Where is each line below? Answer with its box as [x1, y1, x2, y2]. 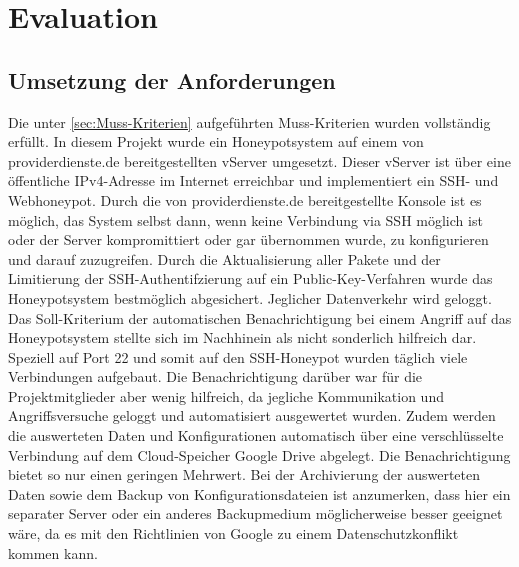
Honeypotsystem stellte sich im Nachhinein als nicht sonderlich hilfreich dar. [8, 327, 477, 348]
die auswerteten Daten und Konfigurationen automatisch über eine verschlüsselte [8, 425, 504, 446]
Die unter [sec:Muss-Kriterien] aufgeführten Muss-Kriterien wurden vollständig [8, 111, 491, 132]
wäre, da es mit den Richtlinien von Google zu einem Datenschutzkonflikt [8, 523, 459, 544]
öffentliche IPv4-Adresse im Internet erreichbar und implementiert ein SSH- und [8, 170, 499, 191]
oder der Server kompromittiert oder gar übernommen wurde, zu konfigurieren [8, 229, 489, 250]
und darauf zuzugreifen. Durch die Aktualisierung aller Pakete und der [8, 248, 441, 269]
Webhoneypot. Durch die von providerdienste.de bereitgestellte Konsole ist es [8, 189, 482, 210]
